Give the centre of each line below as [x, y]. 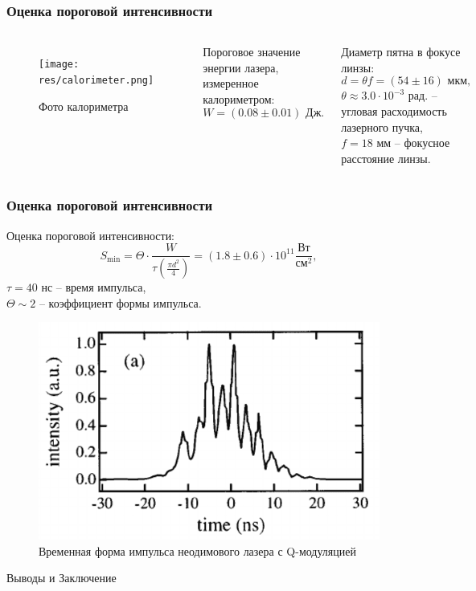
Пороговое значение [252, 52]
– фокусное [422, 143]
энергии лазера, [241, 67]
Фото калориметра [84, 106]
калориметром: [239, 99]
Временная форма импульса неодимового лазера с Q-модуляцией [197, 550]
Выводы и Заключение [62, 578]
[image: [59, 65]
